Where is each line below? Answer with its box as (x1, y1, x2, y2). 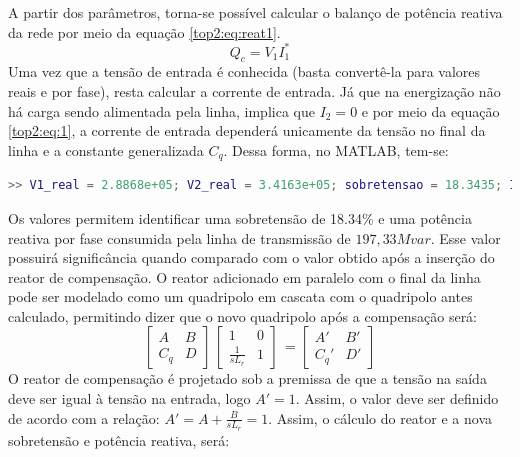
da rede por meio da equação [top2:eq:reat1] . (8, 21, 281, 42)
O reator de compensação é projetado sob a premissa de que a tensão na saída (8, 368, 487, 389)
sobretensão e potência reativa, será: (8, 429, 230, 450)
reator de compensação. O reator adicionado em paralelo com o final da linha (8, 266, 481, 287)
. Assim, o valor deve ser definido (295, 388, 499, 409)
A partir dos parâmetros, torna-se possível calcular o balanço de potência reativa (8, 2, 503, 22)
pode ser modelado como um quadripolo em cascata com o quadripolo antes (8, 286, 473, 307)
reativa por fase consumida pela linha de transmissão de (8, 227, 351, 248)
